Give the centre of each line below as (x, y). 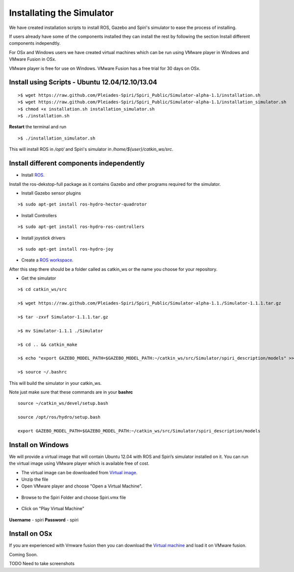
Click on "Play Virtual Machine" (53, 509)
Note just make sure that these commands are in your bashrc (71, 392)
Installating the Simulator (61, 13)
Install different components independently (77, 163)
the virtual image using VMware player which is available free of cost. (79, 463)
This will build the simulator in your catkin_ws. (55, 383)
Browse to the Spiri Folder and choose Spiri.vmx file (73, 497)
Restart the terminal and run (38, 127)
